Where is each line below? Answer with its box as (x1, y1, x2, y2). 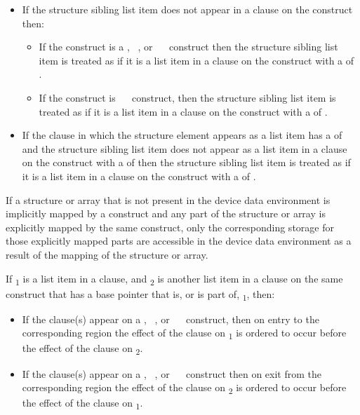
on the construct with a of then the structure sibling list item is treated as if (22, 155, 351, 170)
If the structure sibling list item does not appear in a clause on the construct (22, 2, 353, 16)
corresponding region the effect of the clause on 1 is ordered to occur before (22, 325, 347, 342)
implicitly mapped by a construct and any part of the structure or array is (6, 206, 326, 221)
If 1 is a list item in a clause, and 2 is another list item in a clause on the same (6, 271, 343, 287)
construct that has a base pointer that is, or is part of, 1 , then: (6, 286, 275, 303)
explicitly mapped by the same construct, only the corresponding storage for (6, 219, 334, 234)
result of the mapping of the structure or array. (6, 247, 208, 261)
